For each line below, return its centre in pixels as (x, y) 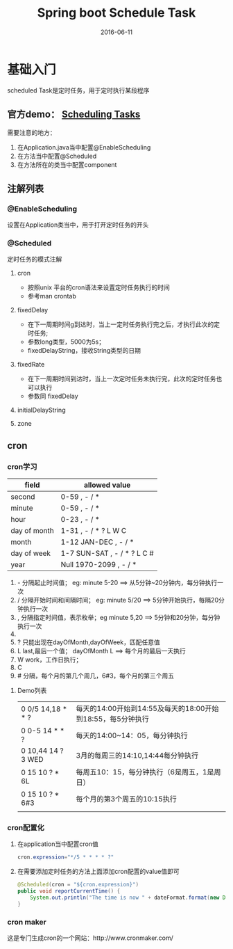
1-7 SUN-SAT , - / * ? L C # (107, 553)
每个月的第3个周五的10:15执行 (126, 799)
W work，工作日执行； (50, 660)
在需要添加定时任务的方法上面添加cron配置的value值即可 (98, 872)
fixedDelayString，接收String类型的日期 (84, 351)
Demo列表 (32, 691)
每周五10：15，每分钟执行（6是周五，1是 (145, 772)
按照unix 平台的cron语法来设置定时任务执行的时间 (98, 287)
